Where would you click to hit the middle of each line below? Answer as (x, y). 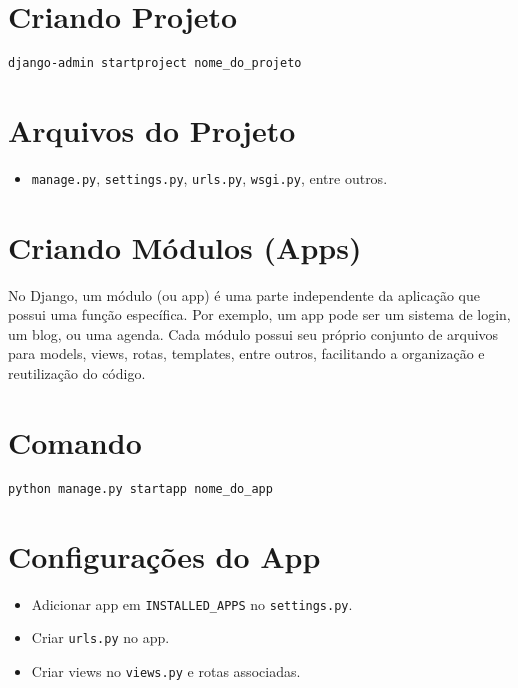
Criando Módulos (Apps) (185, 246)
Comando (75, 441)
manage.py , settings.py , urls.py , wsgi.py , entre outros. (209, 177)
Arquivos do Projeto (152, 129)
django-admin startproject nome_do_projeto (155, 63)
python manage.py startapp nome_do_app (140, 488)
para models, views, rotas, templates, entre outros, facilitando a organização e (246, 353)
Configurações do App (164, 555)
